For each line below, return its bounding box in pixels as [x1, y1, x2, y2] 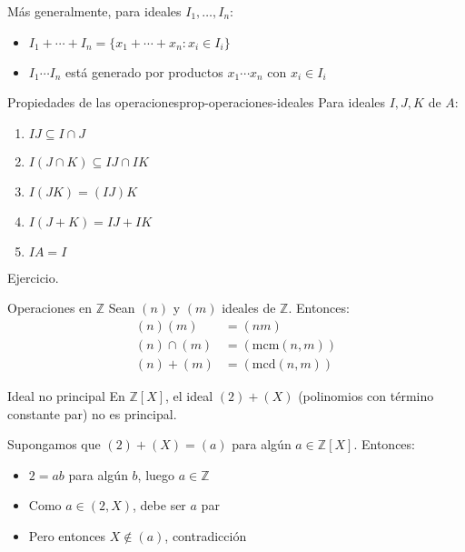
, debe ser [133, 496, 186, 515]
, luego [137, 465, 175, 484]
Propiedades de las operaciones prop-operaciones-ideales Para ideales [7, 93, 386, 112]
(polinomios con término [298, 386, 434, 406]
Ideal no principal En [7, 386, 125, 406]
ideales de [222, 298, 276, 317]
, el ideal [165, 386, 213, 406]
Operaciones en [7, 298, 93, 317]
